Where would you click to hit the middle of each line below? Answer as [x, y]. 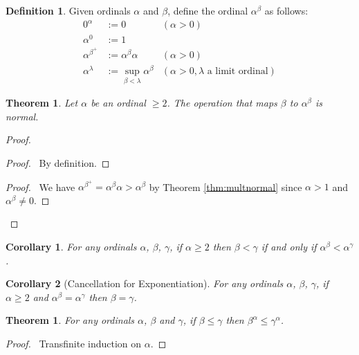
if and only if [289, 247]
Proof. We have [40, 186]
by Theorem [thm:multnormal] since [225, 186]
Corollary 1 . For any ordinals [71, 247]
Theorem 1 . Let [42, 103]
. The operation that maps [222, 103]
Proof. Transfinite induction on [74, 343]
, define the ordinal [208, 10]
